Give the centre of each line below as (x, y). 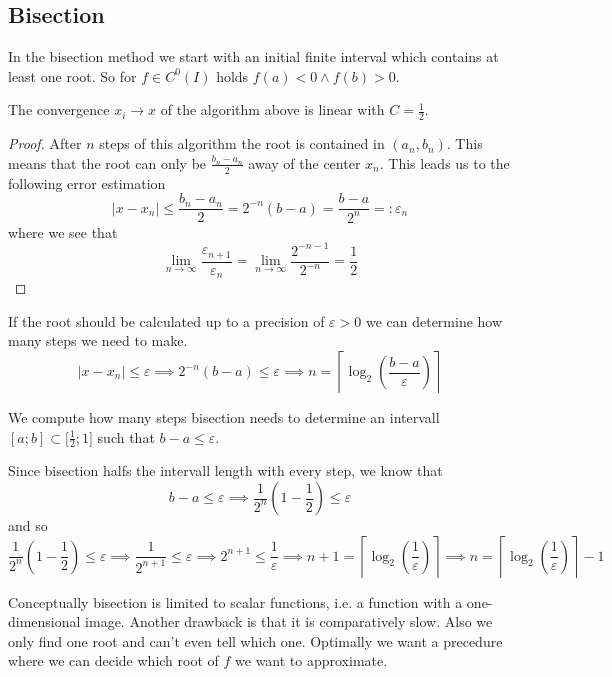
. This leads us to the (444, 162)
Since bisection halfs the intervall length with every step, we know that (225, 470)
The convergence (59, 109)
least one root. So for (72, 75)
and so (28, 525)
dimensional (44, 621)
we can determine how (434, 320)
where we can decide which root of (113, 660)
